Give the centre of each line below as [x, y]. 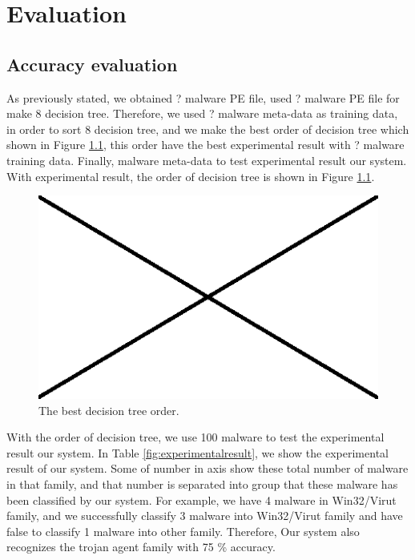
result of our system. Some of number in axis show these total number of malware [207, 468]
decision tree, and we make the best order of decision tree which [252, 129]
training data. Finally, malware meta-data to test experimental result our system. [207, 160]
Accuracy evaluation [92, 64]
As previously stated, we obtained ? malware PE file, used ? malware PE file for [203, 97]
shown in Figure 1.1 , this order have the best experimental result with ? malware [205, 145]
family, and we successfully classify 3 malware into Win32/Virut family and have [205, 516]
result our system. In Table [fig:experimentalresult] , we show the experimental [197, 452]
